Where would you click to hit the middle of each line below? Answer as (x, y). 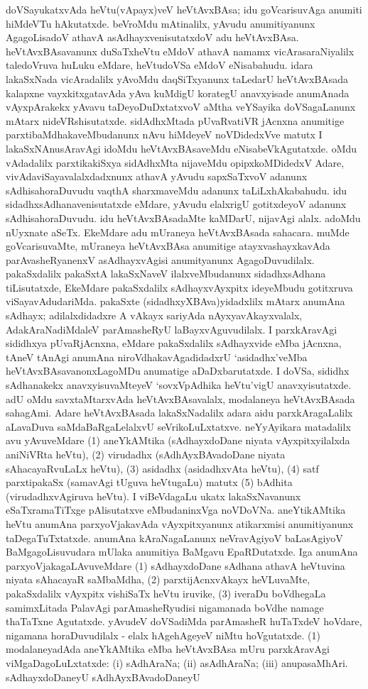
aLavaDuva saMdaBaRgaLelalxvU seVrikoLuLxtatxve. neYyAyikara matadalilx (178, 426)
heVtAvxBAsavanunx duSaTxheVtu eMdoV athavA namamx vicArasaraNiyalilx (180, 51)
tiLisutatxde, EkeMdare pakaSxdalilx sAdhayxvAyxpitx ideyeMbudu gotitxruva (179, 287)
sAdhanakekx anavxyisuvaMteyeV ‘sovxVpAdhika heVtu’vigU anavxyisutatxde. (179, 385)
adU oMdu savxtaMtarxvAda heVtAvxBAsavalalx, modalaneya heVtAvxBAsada (180, 398)
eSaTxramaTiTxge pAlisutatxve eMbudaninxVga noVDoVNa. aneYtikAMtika (176, 510)
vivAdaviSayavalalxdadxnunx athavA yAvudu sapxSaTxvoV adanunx (157, 176)
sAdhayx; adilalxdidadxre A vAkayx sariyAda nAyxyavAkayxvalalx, (154, 315)
